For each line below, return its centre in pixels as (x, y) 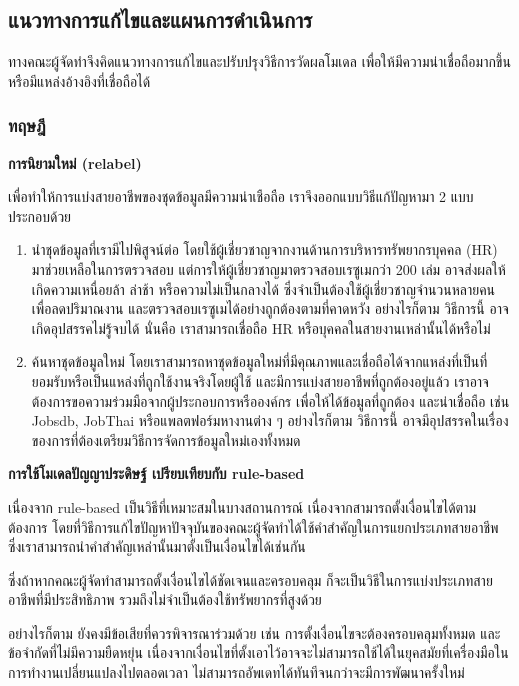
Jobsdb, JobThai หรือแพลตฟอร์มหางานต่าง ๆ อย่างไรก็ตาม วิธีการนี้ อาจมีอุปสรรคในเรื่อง (270, 420)
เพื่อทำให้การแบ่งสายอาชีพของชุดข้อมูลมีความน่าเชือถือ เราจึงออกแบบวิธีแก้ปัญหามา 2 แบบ (241, 196)
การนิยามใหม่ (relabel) (75, 162)
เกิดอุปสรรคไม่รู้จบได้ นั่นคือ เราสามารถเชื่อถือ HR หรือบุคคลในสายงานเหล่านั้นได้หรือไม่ (261, 327)
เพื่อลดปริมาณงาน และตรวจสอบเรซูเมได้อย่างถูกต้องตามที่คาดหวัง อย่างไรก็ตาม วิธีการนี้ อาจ (270, 308)
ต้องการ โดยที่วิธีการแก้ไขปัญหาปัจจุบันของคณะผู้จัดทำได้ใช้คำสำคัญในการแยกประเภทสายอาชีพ (253, 526)
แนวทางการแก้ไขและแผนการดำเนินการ (160, 19)
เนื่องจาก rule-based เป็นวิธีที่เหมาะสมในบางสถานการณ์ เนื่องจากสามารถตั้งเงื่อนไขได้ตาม (242, 506)
